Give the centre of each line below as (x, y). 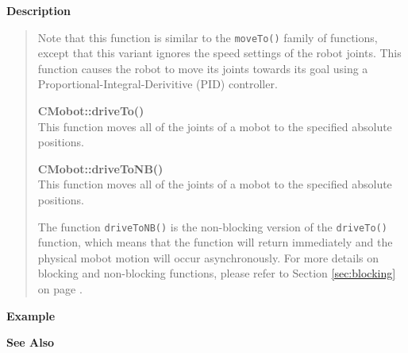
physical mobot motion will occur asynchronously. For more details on (208, 257)
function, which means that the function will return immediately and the (215, 242)
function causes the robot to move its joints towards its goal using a (203, 68)
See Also (31, 342)
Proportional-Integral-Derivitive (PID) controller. (158, 84)
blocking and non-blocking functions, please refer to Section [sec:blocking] (217, 273)
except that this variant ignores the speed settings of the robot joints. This (219, 53)
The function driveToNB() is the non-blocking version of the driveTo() (212, 226)
